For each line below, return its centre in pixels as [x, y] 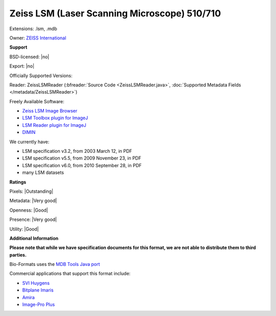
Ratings [18, 182]
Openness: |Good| [29, 210]
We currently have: [29, 142]
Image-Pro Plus [39, 305]
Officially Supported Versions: [41, 75]
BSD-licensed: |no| [29, 57]
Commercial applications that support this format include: [70, 274]
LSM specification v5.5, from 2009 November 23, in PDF [82, 158]
